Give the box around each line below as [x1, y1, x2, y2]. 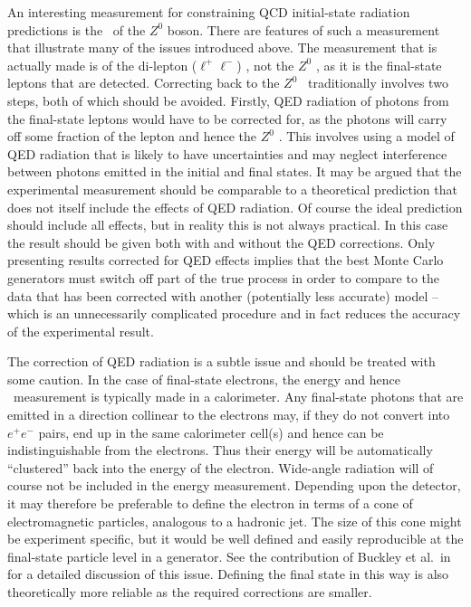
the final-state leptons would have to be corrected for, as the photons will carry [7, 109, 447, 128]
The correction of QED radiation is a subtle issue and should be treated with [7, 352, 436, 371]
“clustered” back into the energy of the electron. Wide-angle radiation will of [7, 458, 434, 477]
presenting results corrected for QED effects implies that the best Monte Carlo [7, 251, 444, 270]
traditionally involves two [307, 73, 448, 92]
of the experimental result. [7, 321, 154, 340]
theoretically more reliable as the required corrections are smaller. [7, 583, 372, 601]
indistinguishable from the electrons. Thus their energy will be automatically [7, 441, 433, 460]
